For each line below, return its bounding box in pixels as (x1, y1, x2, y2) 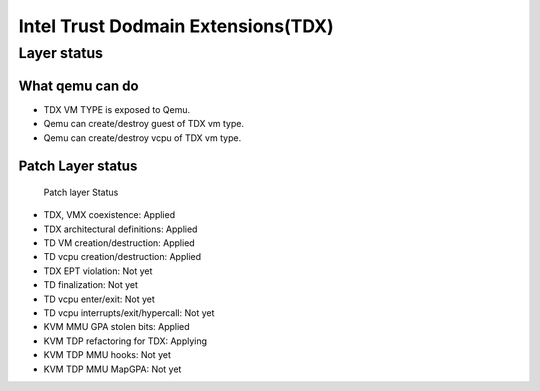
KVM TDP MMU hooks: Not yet (43, 349, 172, 361)
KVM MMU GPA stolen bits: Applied (43, 321, 190, 333)
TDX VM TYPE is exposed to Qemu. (43, 103, 190, 115)
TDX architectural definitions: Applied (43, 223, 198, 235)
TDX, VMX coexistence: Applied (43, 209, 175, 221)
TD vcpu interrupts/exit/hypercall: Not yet (43, 307, 215, 319)
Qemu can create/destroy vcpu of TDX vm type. (43, 131, 242, 144)
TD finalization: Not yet (43, 279, 139, 291)
